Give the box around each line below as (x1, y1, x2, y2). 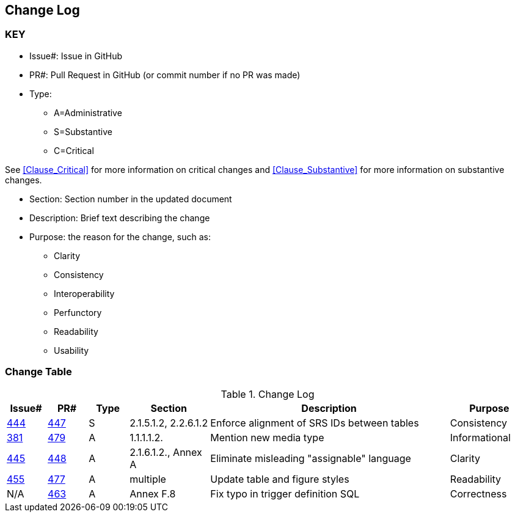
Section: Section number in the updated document (29, 193, 232, 204)
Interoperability (54, 288, 115, 299)
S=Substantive (54, 126, 112, 137)
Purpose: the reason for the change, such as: (29, 231, 211, 242)
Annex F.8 (130, 487, 176, 500)
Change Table (5, 365, 72, 378)
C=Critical (54, 145, 94, 156)
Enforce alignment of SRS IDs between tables (210, 416, 419, 429)
